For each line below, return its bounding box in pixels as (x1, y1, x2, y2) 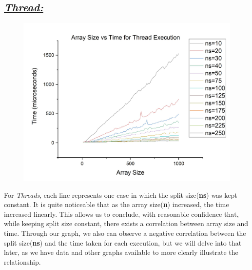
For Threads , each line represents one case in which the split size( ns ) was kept (4, 189, 237, 200)
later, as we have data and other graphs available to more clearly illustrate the (4, 247, 238, 257)
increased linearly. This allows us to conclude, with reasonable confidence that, (4, 208, 239, 219)
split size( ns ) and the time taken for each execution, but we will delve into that (4, 237, 242, 248)
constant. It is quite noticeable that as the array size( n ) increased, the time (4, 199, 229, 209)
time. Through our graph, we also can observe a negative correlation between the (4, 228, 246, 238)
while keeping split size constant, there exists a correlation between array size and (4, 218, 249, 228)
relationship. (4, 256, 41, 267)
